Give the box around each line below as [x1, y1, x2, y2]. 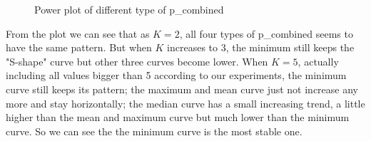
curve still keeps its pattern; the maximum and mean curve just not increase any [6, 81, 359, 96]
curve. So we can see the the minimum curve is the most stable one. [6, 123, 303, 138]
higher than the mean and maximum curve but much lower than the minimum [6, 110, 350, 125]
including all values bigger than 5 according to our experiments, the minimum [6, 68, 347, 83]
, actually [298, 53, 339, 68]
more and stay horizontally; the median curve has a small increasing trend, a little [6, 95, 365, 110]
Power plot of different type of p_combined [34, 2, 224, 16]
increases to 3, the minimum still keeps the [167, 40, 355, 55]
